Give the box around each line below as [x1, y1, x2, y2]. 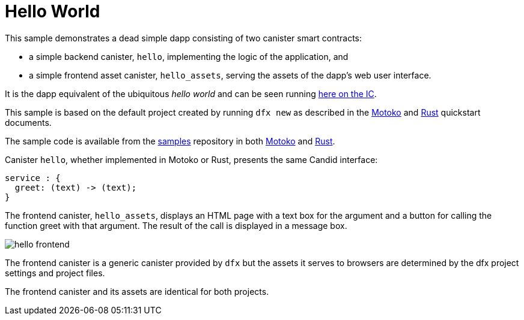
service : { [5, 173, 61, 183]
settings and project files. [5, 267, 105, 278]
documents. [5, 117, 52, 128]
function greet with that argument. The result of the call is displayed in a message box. [5, 220, 347, 231]
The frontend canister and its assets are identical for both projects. [5, 286, 269, 297]
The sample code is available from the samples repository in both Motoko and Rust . [5, 135, 335, 146]
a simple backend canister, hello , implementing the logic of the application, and [29, 51, 349, 62]
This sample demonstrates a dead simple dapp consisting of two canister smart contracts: [5, 32, 362, 43]
